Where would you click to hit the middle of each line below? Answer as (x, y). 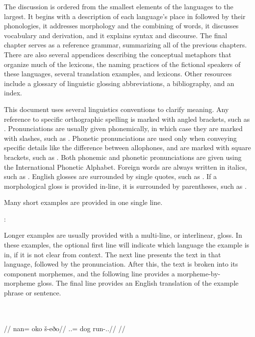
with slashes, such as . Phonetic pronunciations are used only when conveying (120, 138)
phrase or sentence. (33, 293)
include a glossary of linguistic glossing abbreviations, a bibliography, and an (119, 83)
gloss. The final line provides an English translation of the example (138, 283)
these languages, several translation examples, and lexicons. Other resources (118, 74)
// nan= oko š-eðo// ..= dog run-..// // (65, 328)
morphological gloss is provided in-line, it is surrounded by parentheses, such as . (125, 186)
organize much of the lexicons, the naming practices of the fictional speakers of (122, 64)
